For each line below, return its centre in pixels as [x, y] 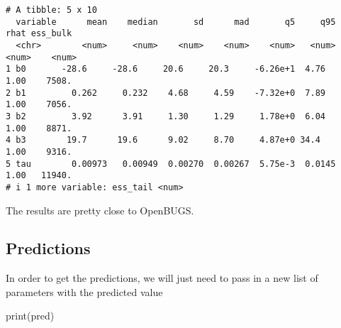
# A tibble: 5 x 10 [51, 10]
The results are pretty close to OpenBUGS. [100, 210]
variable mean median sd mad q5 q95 [176, 22]
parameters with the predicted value [84, 291]
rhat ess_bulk [39, 34]
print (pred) [30, 316]
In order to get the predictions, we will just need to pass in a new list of [162, 278]
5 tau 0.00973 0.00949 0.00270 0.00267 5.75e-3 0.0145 [171, 164]
